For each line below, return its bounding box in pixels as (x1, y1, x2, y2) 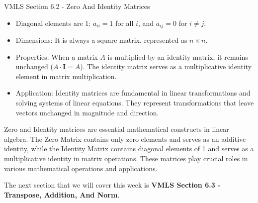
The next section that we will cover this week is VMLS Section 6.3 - (4, 180, 221, 190)
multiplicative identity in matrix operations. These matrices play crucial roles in (4, 153, 248, 163)
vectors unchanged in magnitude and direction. (15, 107, 159, 117)
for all (115, 17, 134, 28)
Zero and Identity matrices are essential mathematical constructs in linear (4, 124, 229, 134)
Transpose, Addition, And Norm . (4, 189, 120, 200)
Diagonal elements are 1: (15, 17, 91, 28)
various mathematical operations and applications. (4, 163, 158, 173)
